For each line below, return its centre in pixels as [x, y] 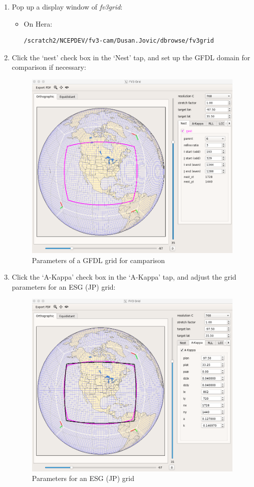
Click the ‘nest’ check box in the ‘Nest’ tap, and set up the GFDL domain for [131, 57]
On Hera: [38, 23]
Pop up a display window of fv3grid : [67, 7]
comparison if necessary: [49, 67]
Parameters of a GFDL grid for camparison [98, 260]
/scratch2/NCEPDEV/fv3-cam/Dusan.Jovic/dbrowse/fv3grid [119, 41]
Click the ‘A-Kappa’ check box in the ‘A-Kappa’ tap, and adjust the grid [124, 277]
